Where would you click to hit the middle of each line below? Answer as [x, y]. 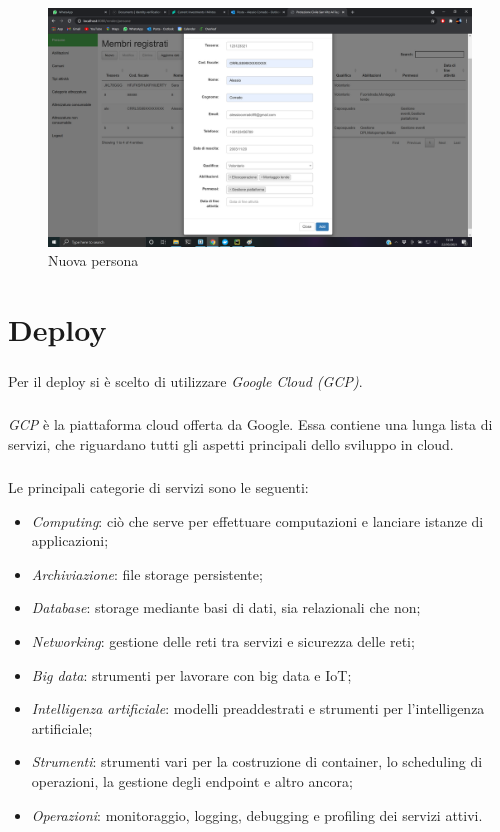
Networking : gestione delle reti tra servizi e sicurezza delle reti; [223, 640]
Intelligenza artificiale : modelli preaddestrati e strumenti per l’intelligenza [258, 708]
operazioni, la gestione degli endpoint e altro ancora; [192, 780]
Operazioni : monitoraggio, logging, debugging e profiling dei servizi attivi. [257, 814]
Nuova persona [93, 260]
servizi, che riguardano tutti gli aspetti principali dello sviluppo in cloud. [231, 444]
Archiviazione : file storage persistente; [147, 573]
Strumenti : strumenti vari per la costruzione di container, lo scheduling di [257, 761]
